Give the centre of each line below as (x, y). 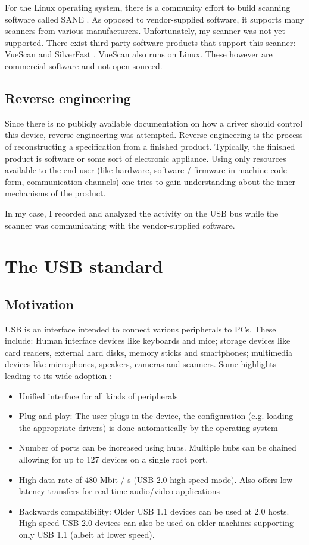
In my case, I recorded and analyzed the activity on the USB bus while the (142, 213)
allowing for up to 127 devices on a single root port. (113, 459)
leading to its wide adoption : (58, 376)
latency (32, 491)
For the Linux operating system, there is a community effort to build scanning (148, 7)
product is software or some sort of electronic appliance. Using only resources (146, 158)
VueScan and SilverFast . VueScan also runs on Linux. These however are (139, 54)
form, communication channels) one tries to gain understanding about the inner (150, 181)
